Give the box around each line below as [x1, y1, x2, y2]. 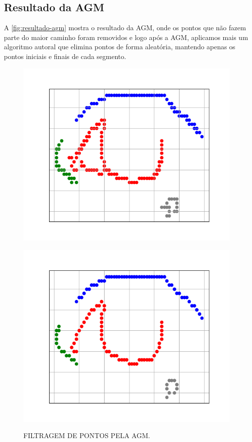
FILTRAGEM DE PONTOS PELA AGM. [23, 430, 150, 441]
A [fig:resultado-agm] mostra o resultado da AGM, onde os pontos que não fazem [4, 22, 246, 33]
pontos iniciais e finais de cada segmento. [4, 51, 126, 61]
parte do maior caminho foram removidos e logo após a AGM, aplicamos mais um [4, 32, 248, 42]
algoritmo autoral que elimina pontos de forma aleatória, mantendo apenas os [4, 41, 235, 52]
